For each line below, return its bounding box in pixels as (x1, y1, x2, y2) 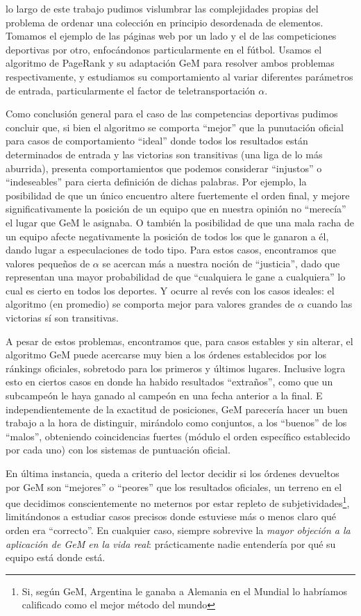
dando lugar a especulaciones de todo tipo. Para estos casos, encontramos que (6, 242, 337, 257)
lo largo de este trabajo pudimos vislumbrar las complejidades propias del (6, 1, 319, 15)
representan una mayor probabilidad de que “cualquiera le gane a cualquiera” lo (6, 269, 346, 284)
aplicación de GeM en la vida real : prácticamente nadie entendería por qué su (6, 536, 336, 551)
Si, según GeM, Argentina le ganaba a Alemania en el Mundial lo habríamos (22, 583, 347, 598)
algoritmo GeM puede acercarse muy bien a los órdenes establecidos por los (6, 347, 326, 362)
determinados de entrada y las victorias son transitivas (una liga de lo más (6, 147, 323, 161)
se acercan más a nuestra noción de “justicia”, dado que (102, 256, 340, 270)
